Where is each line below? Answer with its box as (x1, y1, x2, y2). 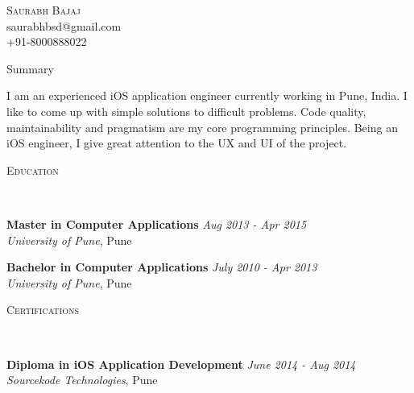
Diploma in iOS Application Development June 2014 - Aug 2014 (6, 355, 356, 372)
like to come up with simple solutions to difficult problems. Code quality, (6, 102, 366, 119)
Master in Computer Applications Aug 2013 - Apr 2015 (6, 215, 307, 232)
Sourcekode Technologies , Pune (6, 371, 158, 388)
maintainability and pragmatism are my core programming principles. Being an (6, 118, 398, 135)
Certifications (6, 301, 79, 318)
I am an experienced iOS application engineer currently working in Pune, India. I (6, 87, 408, 104)
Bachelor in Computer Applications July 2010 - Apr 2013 (6, 259, 317, 275)
